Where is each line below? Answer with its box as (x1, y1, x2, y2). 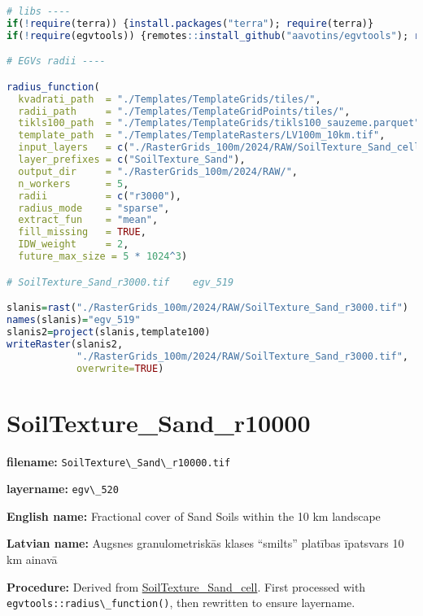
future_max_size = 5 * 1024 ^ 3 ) (18, 251, 188, 263)
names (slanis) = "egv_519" (7, 314, 141, 325)
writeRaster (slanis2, (7, 338, 124, 350)
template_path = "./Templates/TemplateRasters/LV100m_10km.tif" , (18, 129, 386, 142)
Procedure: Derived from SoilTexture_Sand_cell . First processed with (7, 578, 366, 595)
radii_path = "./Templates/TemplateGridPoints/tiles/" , (18, 105, 351, 117)
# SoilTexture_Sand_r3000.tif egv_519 (7, 276, 234, 288)
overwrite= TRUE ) (76, 362, 164, 374)
